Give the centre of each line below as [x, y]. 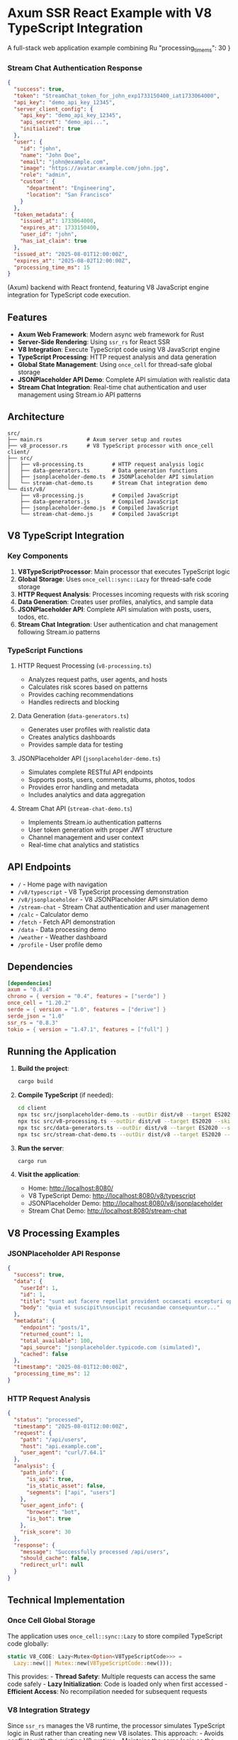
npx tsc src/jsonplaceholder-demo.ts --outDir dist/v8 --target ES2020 [125, 1115]
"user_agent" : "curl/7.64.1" [63, 1453]
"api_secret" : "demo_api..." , [65, 122]
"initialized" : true [50, 129]
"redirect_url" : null [52, 1565]
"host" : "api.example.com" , [61, 1446]
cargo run [32, 1161]
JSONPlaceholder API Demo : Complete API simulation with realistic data [124, 380]
